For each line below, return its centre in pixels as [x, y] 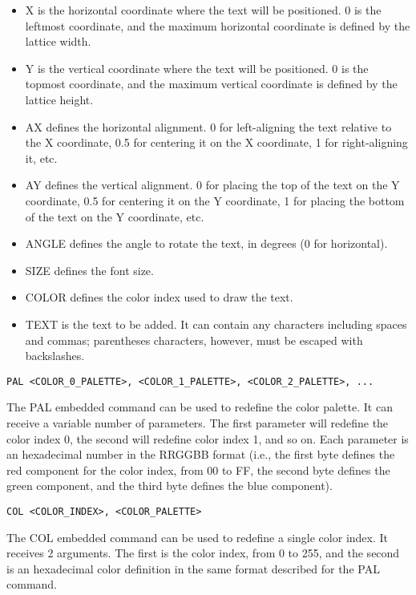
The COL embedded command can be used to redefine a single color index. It [197, 537]
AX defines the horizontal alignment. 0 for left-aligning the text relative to [208, 126]
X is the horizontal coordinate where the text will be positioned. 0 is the [203, 10]
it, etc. [41, 158]
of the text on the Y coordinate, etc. [115, 216]
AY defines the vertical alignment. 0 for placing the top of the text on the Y [212, 185]
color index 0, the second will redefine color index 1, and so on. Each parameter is [208, 438]
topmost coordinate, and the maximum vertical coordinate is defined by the [211, 84]
